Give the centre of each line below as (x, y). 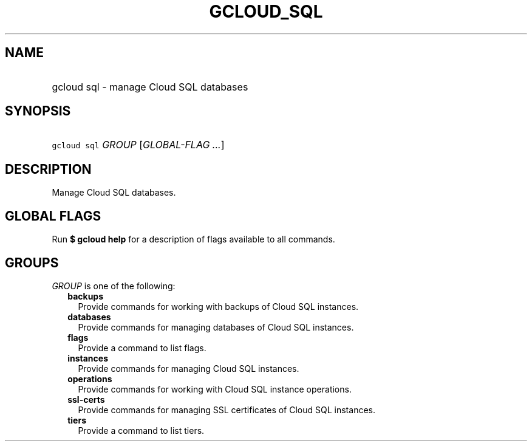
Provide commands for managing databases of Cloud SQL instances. (216, 327)
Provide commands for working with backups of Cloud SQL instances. (218, 306)
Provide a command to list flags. (142, 348)
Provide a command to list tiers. (141, 430)
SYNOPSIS (38, 111)
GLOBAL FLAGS (53, 216)
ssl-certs (86, 399)
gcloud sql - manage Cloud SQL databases (150, 87)
